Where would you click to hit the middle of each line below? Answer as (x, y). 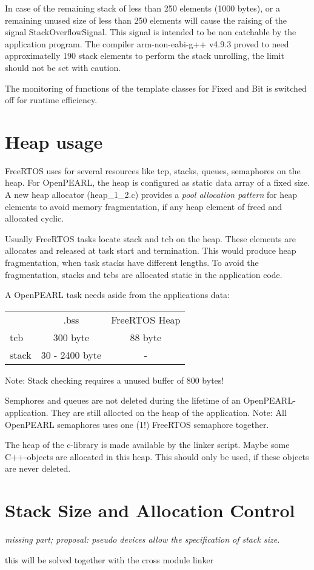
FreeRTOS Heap (146, 319)
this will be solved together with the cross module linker (109, 559)
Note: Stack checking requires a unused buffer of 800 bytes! (115, 380)
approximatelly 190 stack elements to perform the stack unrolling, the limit (145, 56)
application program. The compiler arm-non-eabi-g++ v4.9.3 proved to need (147, 43)
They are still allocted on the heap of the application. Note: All (169, 412)
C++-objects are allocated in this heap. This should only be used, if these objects (157, 456)
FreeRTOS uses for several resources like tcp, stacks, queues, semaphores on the (153, 170)
